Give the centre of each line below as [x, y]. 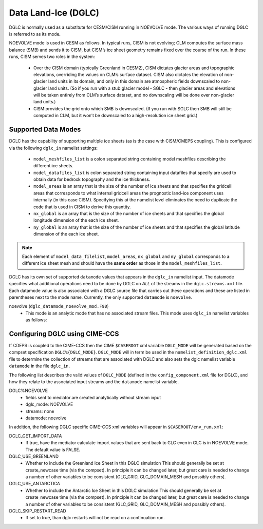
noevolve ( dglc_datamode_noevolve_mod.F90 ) [59, 306]
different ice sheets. [53, 166]
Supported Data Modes [45, 129]
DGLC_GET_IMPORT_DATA [36, 436]
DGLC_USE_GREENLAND [34, 456]
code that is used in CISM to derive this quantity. [82, 207]
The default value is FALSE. [53, 450]
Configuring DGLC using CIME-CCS [64, 334]
